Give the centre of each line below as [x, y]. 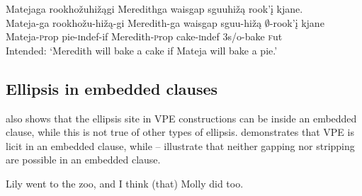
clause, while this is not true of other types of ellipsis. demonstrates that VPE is [180, 132]
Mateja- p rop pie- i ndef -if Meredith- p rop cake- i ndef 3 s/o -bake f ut [144, 36]
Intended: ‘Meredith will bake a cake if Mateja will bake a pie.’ [142, 50]
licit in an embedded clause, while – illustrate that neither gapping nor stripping [180, 145]
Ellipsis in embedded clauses [112, 88]
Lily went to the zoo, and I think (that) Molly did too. [125, 183]
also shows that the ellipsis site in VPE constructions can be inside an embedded [181, 118]
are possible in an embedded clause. [83, 160]
